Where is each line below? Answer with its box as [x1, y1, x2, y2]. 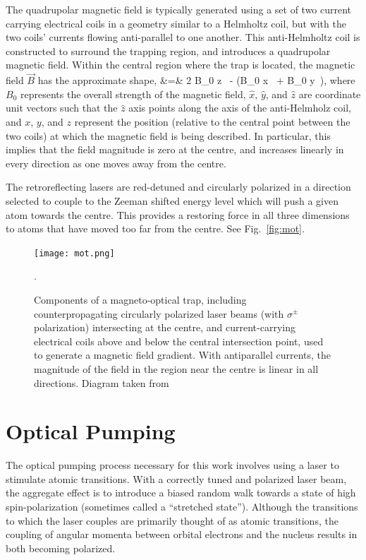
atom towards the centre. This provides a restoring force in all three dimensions [6, 207, 350, 222]
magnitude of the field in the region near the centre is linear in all [34, 361, 319, 376]
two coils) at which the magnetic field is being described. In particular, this [6, 128, 331, 143]
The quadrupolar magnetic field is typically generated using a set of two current [6, 2, 352, 16]
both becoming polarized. [6, 540, 116, 555]
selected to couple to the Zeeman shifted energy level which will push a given [6, 193, 338, 208]
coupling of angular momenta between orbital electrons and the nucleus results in [6, 527, 358, 542]
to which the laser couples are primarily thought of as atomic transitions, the [6, 513, 338, 528]
